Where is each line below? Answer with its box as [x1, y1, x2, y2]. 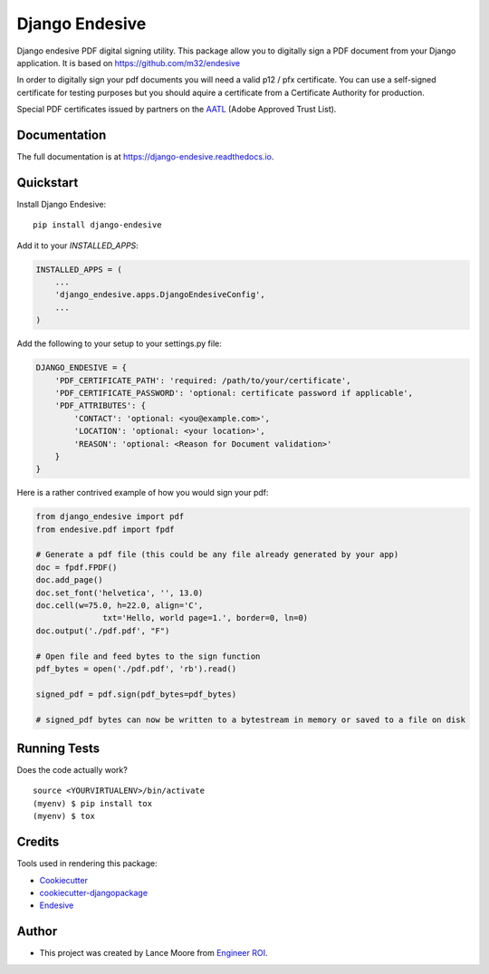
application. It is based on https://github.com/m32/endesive [16, 57, 240, 68]
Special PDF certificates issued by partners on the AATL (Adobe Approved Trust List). [16, 104, 337, 115]
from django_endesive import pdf [35, 512, 185, 522]
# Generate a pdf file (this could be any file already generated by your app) [35, 549, 399, 560]
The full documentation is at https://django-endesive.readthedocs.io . [16, 151, 274, 162]
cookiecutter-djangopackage [39, 887, 149, 898]
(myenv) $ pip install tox [33, 798, 153, 808]
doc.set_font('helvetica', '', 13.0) [35, 587, 204, 598]
